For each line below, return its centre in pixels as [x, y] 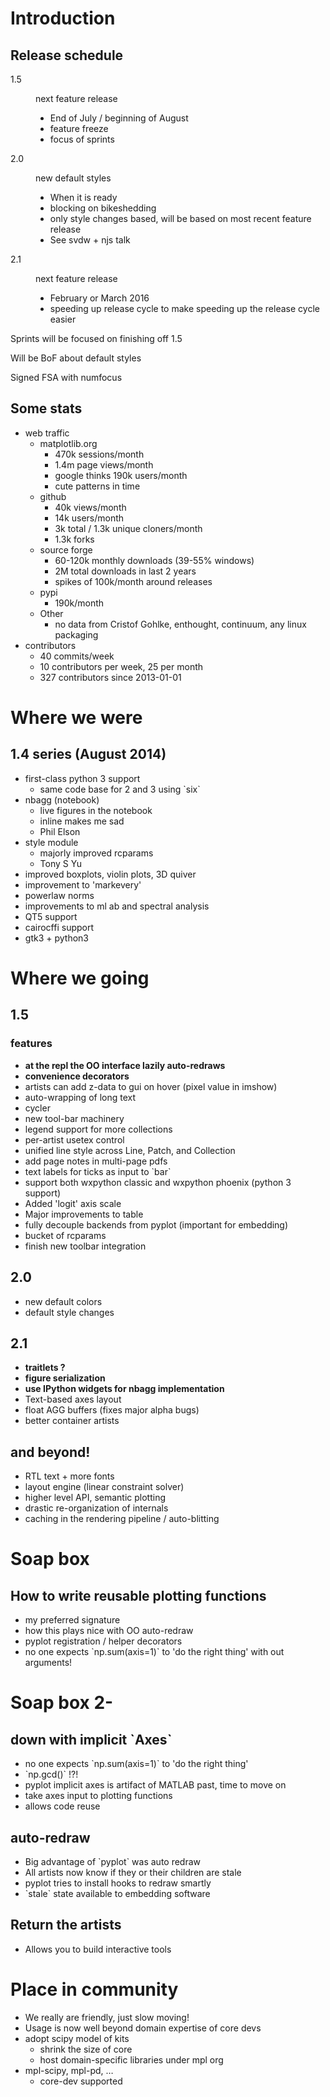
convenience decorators [77, 1076]
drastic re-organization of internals [96, 1508]
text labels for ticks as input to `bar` [98, 1171]
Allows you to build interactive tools [98, 1949]
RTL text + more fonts [69, 1476]
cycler [37, 1108]
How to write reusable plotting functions [138, 1595]
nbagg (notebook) [62, 799]
